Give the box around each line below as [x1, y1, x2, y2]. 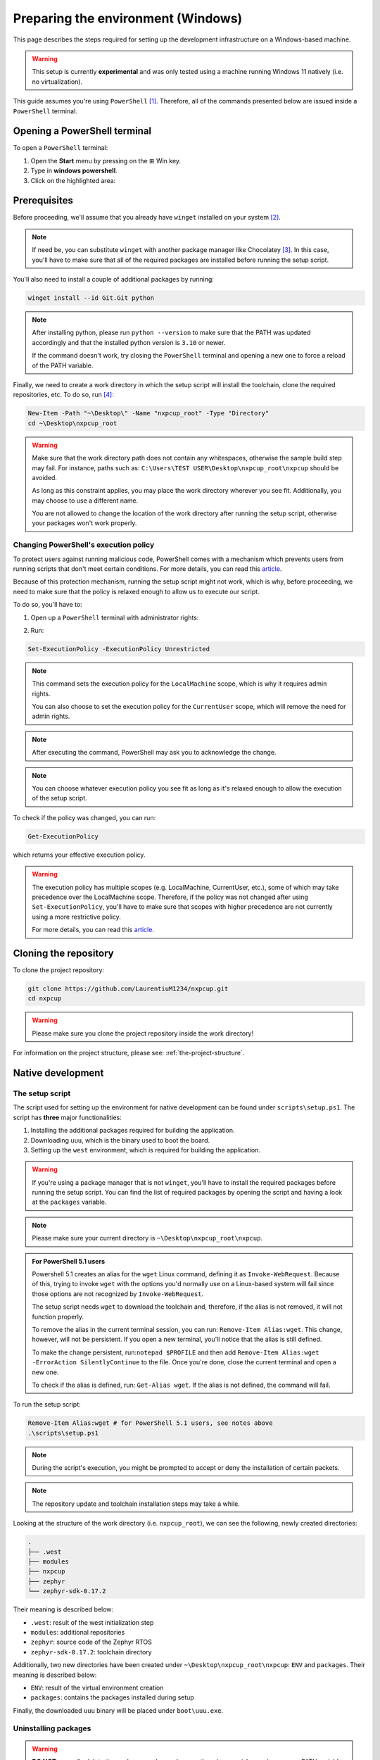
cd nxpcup [27, 995, 62, 1002]
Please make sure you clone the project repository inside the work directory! [32, 1029, 254, 1038]
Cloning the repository [13, 947, 114, 959]
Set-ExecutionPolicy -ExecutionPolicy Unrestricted [27, 645, 210, 653]
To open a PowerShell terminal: [13, 144, 108, 152]
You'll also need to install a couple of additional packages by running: [13, 275, 215, 284]
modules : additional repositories [30, 1628, 125, 1636]
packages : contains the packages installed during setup [30, 1693, 195, 1702]
